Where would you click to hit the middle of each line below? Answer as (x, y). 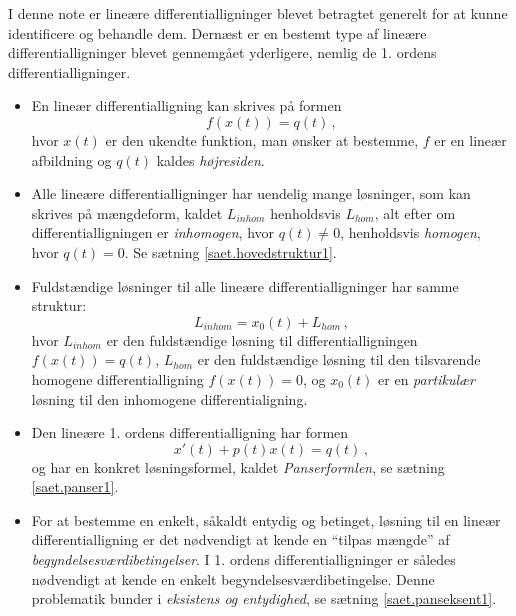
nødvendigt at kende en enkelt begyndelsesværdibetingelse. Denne (233, 578)
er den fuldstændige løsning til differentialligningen (262, 339)
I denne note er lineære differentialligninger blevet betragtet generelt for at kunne (258, 13)
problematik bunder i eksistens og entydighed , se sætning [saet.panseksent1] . (264, 598)
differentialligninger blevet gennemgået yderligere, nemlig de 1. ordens (222, 52)
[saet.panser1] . (75, 486)
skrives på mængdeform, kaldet (127, 212)
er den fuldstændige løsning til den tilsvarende (339, 359)
